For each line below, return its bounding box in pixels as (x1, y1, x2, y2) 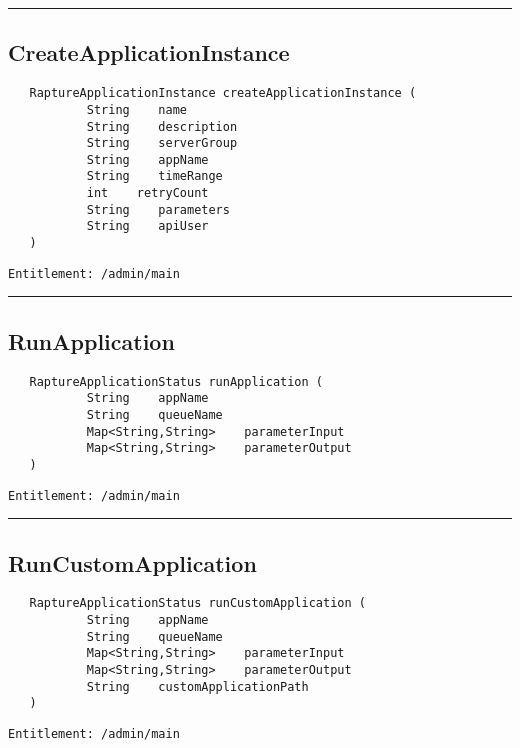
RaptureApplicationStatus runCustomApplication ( (29, 596, 366, 611)
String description (86, 119, 238, 134)
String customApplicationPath (86, 679, 309, 694)
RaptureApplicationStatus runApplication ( (29, 374, 323, 389)
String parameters (86, 202, 230, 217)
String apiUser (86, 219, 209, 234)
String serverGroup (86, 136, 238, 151)
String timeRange (86, 169, 223, 184)
